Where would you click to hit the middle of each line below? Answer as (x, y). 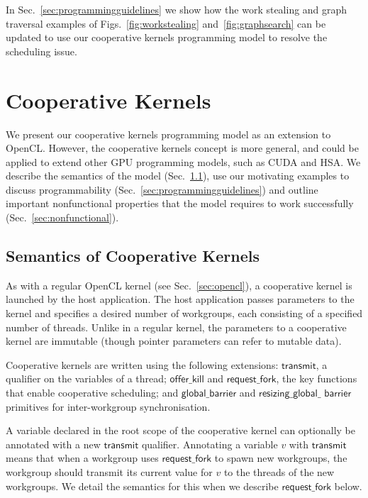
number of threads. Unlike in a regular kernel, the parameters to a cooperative (176, 327)
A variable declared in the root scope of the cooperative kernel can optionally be (180, 430)
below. (348, 486)
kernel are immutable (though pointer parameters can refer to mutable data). (174, 341)
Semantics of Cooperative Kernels (133, 256)
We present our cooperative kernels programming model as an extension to (168, 134)
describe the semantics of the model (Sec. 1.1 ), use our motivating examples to (178, 176)
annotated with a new (53, 444)
